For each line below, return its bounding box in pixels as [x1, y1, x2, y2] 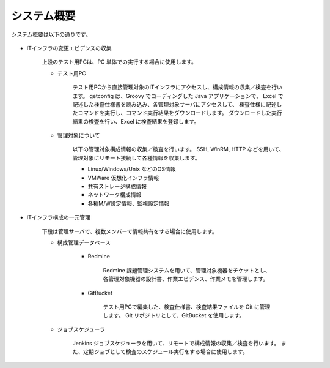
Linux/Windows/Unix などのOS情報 [87, 165, 176, 173]
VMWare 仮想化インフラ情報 [87, 174, 159, 181]
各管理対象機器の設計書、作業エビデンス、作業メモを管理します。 [103, 276, 269, 283]
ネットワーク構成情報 [87, 191, 142, 198]
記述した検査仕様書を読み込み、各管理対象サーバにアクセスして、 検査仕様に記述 [72, 100, 277, 108]
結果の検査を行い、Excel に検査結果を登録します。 [72, 118, 200, 125]
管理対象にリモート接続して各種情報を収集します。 [72, 154, 201, 162]
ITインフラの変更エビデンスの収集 [26, 44, 112, 51]
